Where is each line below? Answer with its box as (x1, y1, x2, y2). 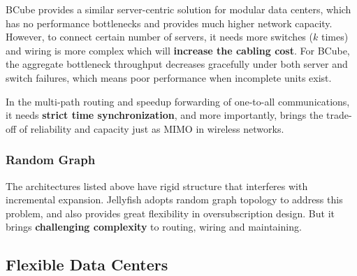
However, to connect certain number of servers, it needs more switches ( (6, 29, 313, 44)
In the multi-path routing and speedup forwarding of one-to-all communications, (6, 94, 350, 108)
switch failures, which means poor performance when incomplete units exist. (6, 70, 332, 85)
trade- (326, 108, 352, 122)
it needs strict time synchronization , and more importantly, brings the (6, 108, 323, 122)
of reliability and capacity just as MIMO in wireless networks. (19, 121, 284, 136)
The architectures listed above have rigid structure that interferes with (6, 178, 308, 193)
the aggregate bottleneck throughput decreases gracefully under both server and (6, 57, 348, 71)
